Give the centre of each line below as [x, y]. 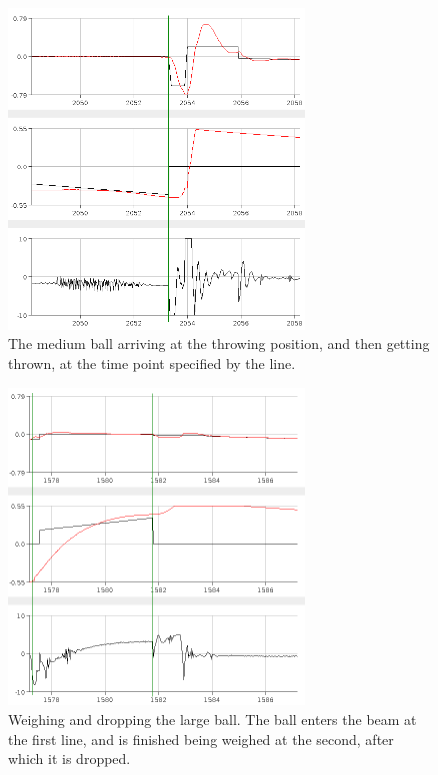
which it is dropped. [69, 758]
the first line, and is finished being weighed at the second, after [201, 738]
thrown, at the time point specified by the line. [152, 363]
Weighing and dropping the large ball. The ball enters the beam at [212, 718]
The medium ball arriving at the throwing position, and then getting [219, 343]
